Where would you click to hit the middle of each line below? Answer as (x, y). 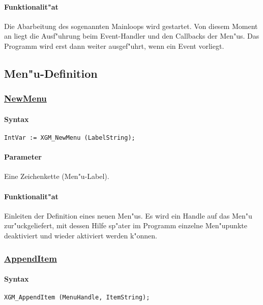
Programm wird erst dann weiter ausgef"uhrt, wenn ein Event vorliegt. (114, 45)
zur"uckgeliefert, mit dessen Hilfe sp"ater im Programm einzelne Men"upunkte (126, 225)
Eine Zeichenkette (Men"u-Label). (57, 176)
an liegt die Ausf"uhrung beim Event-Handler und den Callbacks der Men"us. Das (132, 36)
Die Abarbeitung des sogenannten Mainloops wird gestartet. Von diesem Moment (131, 26)
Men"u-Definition (51, 73)
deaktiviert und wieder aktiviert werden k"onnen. (81, 236)
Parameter (23, 157)
